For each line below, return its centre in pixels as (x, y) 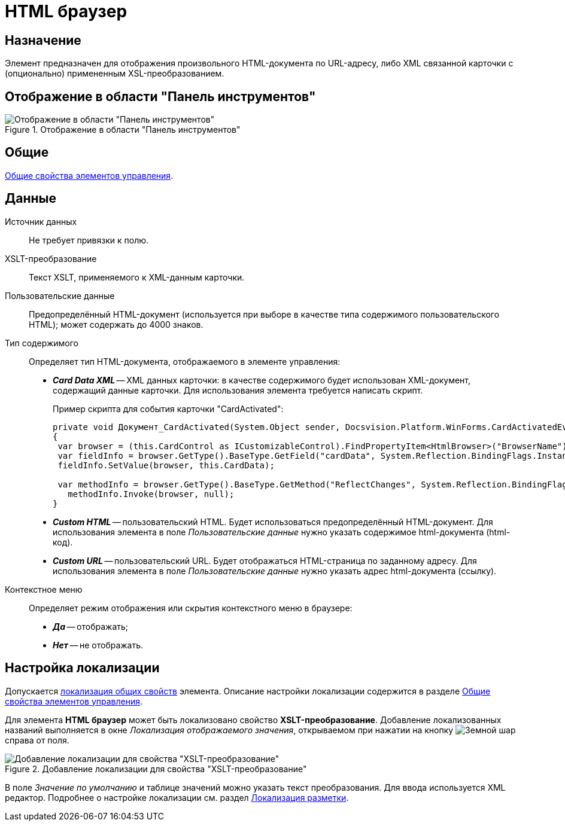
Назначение (43, 40)
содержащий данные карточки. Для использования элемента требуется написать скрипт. (238, 390)
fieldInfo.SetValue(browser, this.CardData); (166, 465)
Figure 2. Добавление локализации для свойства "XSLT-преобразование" (156, 769)
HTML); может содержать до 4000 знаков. (116, 324)
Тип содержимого (42, 343)
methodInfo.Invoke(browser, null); (151, 494)
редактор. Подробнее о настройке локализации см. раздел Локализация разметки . (177, 797)
